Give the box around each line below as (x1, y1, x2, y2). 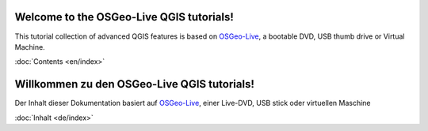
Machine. (14, 42, 45, 51)
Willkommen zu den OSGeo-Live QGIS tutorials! (14, 77, 255, 91)
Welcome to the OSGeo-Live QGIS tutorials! (14, 10, 234, 24)
